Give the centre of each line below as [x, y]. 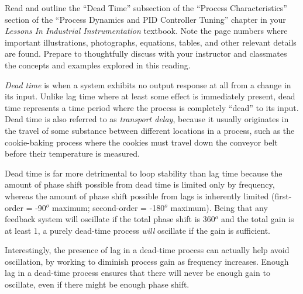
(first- [282, 196]
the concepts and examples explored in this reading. [98, 65]
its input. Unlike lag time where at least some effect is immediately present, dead [150, 96]
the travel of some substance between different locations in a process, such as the [150, 130]
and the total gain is [257, 219]
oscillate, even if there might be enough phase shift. [97, 284]
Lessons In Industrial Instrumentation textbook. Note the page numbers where [146, 31]
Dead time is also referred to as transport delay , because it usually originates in [147, 119]
